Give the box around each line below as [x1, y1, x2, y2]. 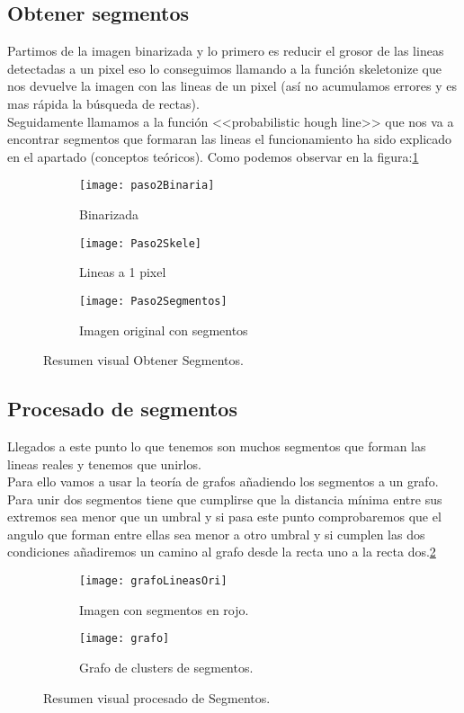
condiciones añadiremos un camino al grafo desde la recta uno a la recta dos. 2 [7, 542, 436, 561]
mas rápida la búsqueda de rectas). [7, 94, 200, 112]
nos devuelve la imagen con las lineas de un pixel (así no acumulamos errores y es [7, 76, 457, 95]
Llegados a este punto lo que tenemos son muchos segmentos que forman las [7, 436, 426, 455]
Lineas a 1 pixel [79, 263, 166, 281]
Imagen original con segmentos [79, 320, 248, 339]
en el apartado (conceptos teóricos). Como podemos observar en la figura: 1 [7, 147, 419, 165]
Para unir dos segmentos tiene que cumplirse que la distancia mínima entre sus [7, 489, 442, 508]
